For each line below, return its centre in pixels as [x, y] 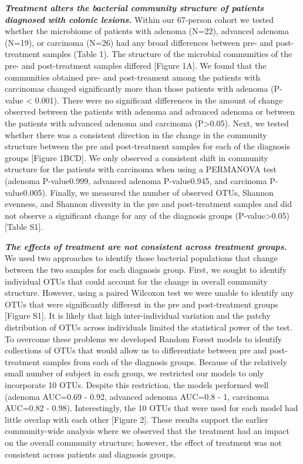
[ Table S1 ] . [24, 227]
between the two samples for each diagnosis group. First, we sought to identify [146, 270]
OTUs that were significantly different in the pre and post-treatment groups [142, 304]
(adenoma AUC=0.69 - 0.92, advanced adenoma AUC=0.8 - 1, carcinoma [137, 396]
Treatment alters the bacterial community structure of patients [134, 8]
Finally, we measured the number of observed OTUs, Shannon [162, 192]
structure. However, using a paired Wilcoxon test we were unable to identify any [149, 293]
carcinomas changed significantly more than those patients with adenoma [137, 89]
